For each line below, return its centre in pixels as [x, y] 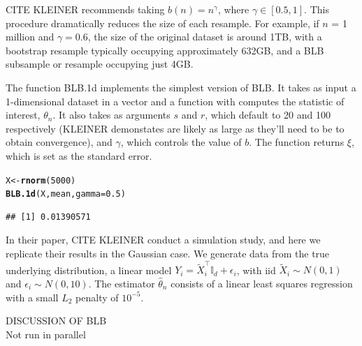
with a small [32, 297]
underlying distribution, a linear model [89, 270]
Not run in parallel [46, 334]
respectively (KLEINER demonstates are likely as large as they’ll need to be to [175, 128]
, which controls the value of [181, 142]
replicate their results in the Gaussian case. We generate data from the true [168, 254]
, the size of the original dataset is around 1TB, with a [205, 37]
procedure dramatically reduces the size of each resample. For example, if [162, 23]
